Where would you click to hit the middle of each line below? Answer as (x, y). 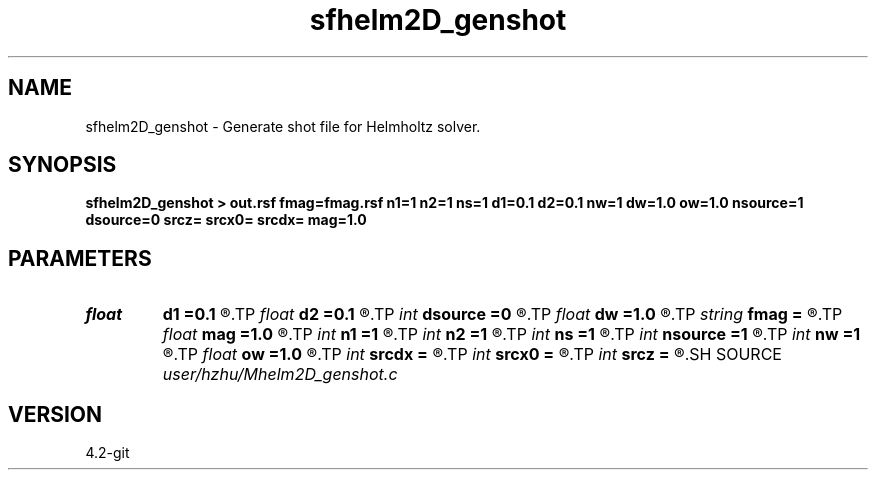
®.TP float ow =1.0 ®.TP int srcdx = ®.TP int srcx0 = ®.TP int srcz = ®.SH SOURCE (472, 354)
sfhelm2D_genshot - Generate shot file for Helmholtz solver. (283, 126)
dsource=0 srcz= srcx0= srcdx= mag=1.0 (226, 220)
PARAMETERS (80, 258)
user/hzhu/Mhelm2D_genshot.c (280, 374)
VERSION (55, 414)
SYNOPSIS (62, 165)
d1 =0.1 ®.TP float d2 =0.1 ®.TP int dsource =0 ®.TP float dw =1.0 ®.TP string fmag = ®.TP (502, 314)
